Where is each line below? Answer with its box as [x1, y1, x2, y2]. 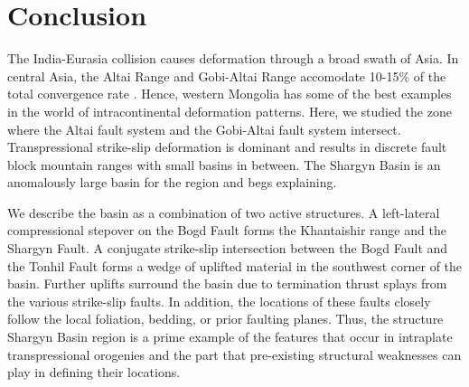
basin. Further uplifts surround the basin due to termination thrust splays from [7, 274, 447, 293]
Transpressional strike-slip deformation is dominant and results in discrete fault [7, 137, 447, 156]
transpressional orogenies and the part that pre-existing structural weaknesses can [7, 345, 462, 363]
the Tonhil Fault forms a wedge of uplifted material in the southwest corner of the [7, 256, 463, 275]
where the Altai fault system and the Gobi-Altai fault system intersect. [7, 119, 401, 138]
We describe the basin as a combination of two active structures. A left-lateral [7, 203, 440, 222]
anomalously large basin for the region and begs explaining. [7, 173, 337, 192]
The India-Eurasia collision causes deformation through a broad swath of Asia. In [7, 49, 459, 68]
